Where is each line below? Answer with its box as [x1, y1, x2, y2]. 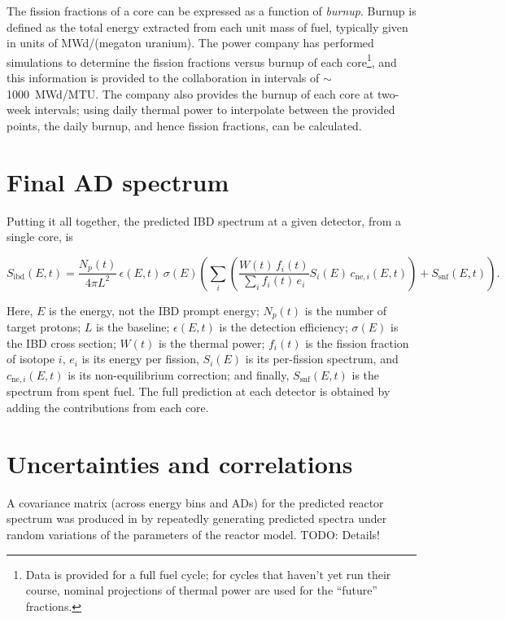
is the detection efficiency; [219, 318, 348, 336]
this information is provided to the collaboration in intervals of [7, 69, 320, 86]
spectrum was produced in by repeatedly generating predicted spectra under [7, 510, 387, 527]
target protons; [7, 318, 81, 336]
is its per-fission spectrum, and [245, 350, 399, 367]
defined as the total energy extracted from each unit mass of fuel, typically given [7, 18, 408, 35]
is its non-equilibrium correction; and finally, [68, 366, 290, 383]
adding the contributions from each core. [7, 399, 209, 415]
